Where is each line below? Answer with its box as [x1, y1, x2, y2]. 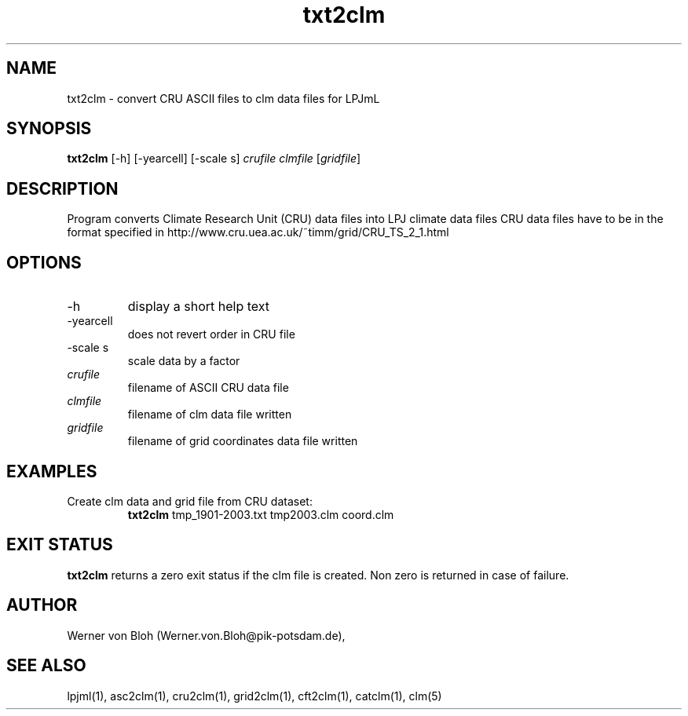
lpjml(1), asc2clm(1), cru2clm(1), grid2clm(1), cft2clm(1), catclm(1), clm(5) [67, 689, 442, 703]
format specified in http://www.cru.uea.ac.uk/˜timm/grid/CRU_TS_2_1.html [67, 225, 449, 239]
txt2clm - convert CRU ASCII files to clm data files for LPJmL [67, 91, 380, 105]
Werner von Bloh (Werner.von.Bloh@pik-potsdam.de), [67, 628, 346, 642]
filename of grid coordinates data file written [127, 434, 358, 448]
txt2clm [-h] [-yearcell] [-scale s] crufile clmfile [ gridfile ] [67, 152, 361, 166]
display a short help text [127, 298, 270, 315]
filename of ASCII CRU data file [127, 381, 289, 395]
